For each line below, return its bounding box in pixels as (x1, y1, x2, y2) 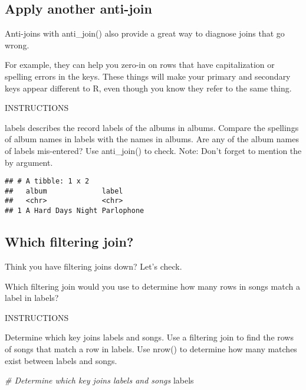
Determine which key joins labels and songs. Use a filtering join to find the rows (5, 331, 294, 343)
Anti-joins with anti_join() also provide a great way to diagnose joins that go (5, 27, 285, 40)
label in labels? (5, 291, 59, 304)
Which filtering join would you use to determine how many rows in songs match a (5, 280, 300, 292)
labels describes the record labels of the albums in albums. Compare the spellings (5, 121, 299, 133)
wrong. (5, 38, 29, 51)
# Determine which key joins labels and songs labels (5, 374, 194, 386)
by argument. (5, 156, 53, 168)
